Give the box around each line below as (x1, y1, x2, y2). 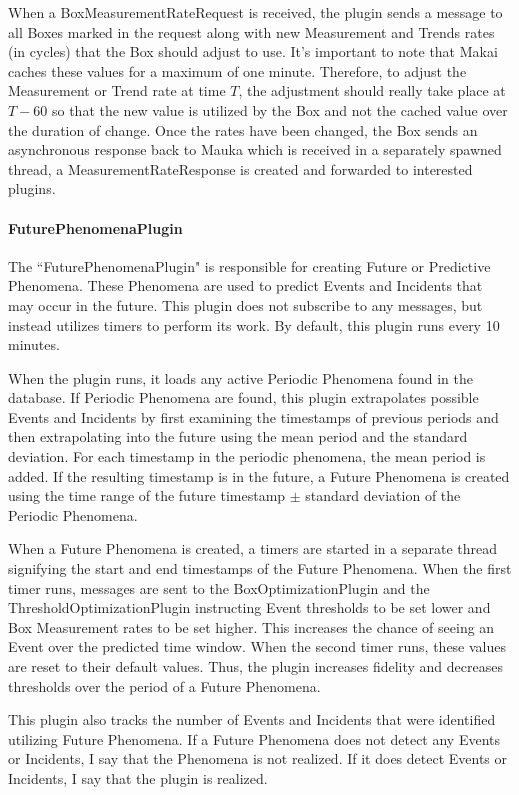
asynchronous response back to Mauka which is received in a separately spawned (8, 139, 502, 160)
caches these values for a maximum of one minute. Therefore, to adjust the (8, 60, 467, 81)
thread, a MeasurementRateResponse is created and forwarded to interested (8, 158, 473, 179)
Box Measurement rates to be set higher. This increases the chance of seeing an (8, 616, 495, 637)
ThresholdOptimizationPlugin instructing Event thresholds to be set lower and (8, 597, 491, 618)
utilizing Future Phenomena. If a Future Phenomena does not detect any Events (8, 728, 501, 749)
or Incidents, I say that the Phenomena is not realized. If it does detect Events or (8, 748, 508, 769)
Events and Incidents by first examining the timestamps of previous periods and (8, 406, 499, 427)
